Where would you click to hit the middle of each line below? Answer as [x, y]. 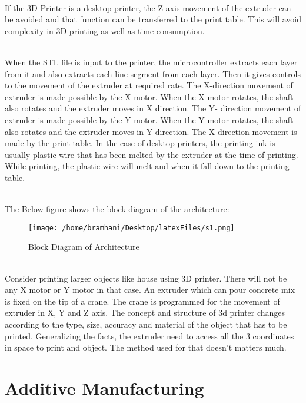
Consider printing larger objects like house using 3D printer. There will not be [146, 278]
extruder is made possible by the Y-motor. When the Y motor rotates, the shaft [149, 119]
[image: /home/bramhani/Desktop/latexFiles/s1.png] [132, 228]
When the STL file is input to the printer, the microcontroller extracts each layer [151, 62]
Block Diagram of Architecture [84, 247]
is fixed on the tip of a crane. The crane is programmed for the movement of [142, 301]
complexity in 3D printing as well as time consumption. [105, 30]
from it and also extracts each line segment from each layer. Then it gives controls [153, 73]
